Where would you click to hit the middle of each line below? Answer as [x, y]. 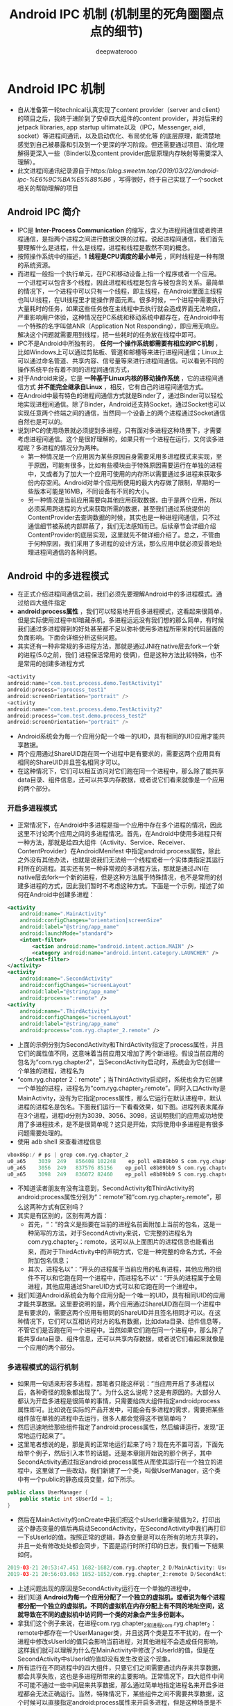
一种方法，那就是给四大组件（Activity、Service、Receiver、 [103, 842]
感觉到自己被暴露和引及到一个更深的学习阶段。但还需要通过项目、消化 [118, 144]
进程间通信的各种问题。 [67, 552]
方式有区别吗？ [63, 1207]
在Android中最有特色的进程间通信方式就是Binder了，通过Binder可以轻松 [120, 395]
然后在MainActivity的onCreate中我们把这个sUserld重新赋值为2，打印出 [119, 1519]
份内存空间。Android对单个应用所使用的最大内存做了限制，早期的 [121, 482]
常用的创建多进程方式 [54, 664]
